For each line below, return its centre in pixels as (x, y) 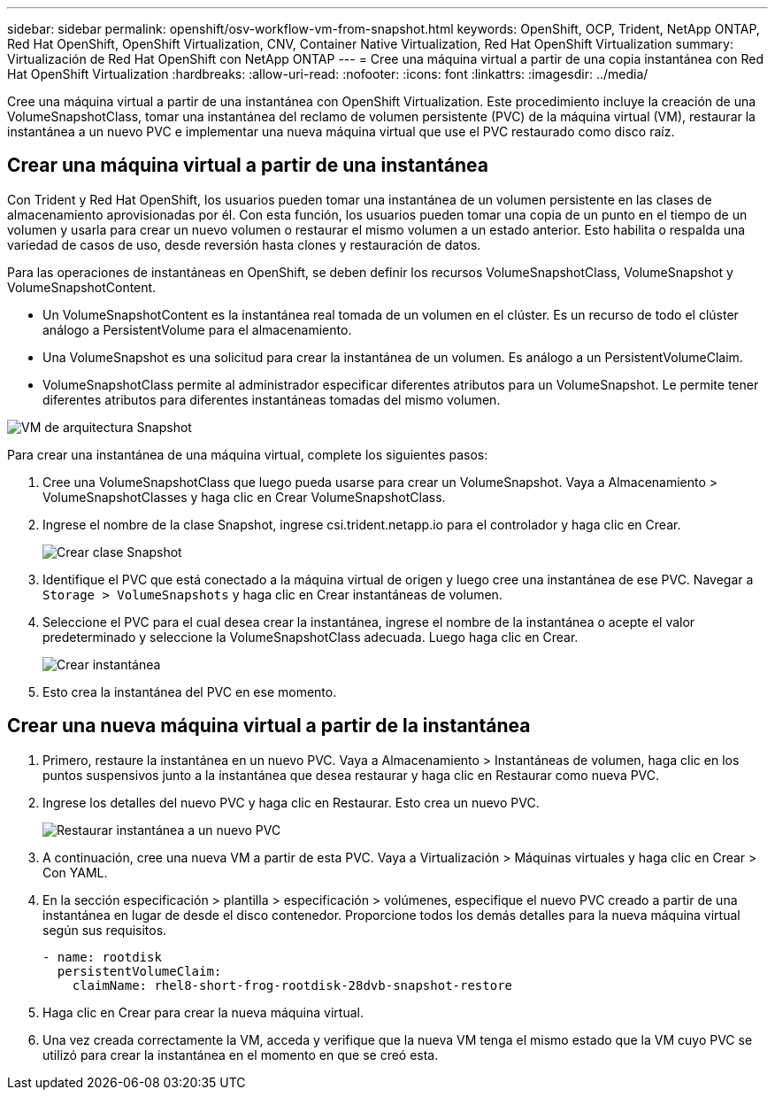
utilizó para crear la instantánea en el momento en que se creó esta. (241, 1055)
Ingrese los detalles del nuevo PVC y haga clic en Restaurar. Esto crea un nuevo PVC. (291, 802)
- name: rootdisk (102, 957)
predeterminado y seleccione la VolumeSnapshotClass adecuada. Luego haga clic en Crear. (311, 637)
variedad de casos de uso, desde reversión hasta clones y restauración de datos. (244, 244)
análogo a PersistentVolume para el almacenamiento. (197, 329)
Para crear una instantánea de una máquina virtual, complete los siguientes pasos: (248, 454)
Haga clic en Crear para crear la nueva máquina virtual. (203, 1012)
